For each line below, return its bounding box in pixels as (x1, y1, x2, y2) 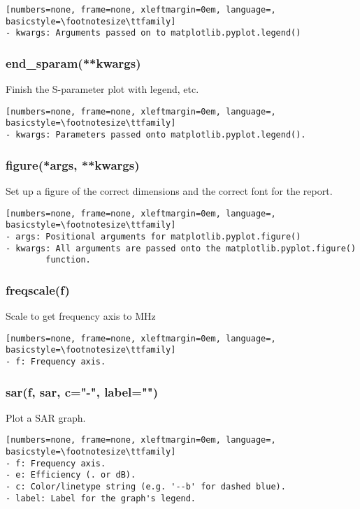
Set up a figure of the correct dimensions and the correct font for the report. (6, 183, 333, 198)
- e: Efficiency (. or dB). (6, 470, 136, 480)
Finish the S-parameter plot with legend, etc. (6, 82, 199, 96)
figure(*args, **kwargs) (6, 156, 140, 173)
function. (45, 255, 91, 265)
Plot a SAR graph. (6, 410, 86, 425)
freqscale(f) (6, 281, 70, 298)
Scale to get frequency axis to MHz (6, 309, 156, 323)
